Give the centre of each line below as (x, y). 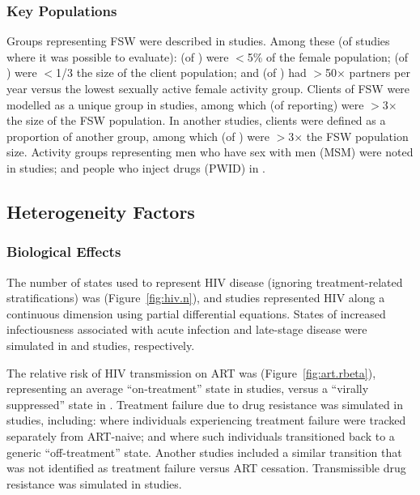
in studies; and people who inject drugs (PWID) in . (136, 167)
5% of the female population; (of (328, 56)
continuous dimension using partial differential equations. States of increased (196, 313)
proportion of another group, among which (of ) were (138, 136)
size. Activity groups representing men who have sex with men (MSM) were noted (210, 152)
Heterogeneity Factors (101, 211)
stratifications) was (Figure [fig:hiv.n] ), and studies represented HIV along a (196, 298)
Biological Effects (64, 252)
